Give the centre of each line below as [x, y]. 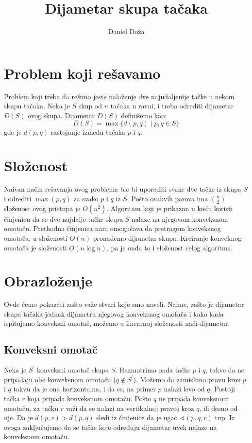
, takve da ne [225, 370]
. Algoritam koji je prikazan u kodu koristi [170, 208]
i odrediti [18, 198]
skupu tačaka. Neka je [37, 106]
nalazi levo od [184, 389]
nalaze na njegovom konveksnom [180, 219]
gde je [13, 132]
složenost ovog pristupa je [42, 208]
